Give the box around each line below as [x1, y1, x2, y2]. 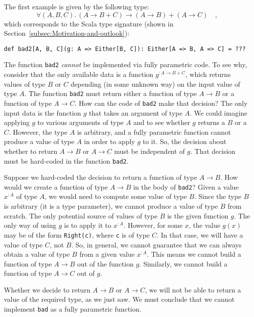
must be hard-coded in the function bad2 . [4, 155, 129, 166]
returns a [198, 117, 225, 127]
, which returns [185, 69, 231, 79]
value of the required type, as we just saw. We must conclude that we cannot [4, 294, 235, 304]
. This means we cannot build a [147, 249, 241, 259]
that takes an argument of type [89, 107, 183, 118]
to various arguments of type [37, 117, 124, 127]
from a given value [79, 249, 135, 259]
